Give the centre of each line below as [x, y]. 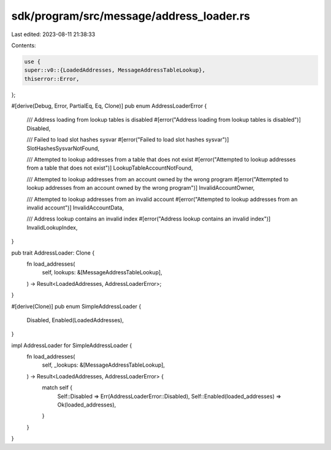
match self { [57, 388]
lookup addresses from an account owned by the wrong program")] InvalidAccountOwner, [141, 188]
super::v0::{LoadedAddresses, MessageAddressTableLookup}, [115, 70]
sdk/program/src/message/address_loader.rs [131, 16]
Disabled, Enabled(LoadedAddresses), [75, 320]
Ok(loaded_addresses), [87, 405]
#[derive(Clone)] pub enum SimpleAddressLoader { [76, 306]
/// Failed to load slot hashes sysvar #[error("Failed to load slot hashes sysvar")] [128, 140]
